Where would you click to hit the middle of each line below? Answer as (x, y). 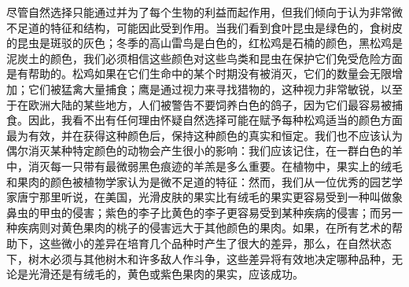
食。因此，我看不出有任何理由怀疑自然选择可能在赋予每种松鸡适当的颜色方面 (204, 120)
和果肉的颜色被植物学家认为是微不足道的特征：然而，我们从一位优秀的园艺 (199, 181)
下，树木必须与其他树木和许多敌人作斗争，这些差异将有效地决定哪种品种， (199, 258)
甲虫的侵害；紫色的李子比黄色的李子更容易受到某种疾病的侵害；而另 (215, 212)
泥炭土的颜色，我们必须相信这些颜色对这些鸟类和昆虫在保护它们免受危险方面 (204, 58)
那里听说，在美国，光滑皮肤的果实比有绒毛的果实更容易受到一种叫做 (215, 197)
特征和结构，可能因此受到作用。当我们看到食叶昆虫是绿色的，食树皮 (226, 27)
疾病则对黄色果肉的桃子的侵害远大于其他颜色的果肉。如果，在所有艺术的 (204, 228)
